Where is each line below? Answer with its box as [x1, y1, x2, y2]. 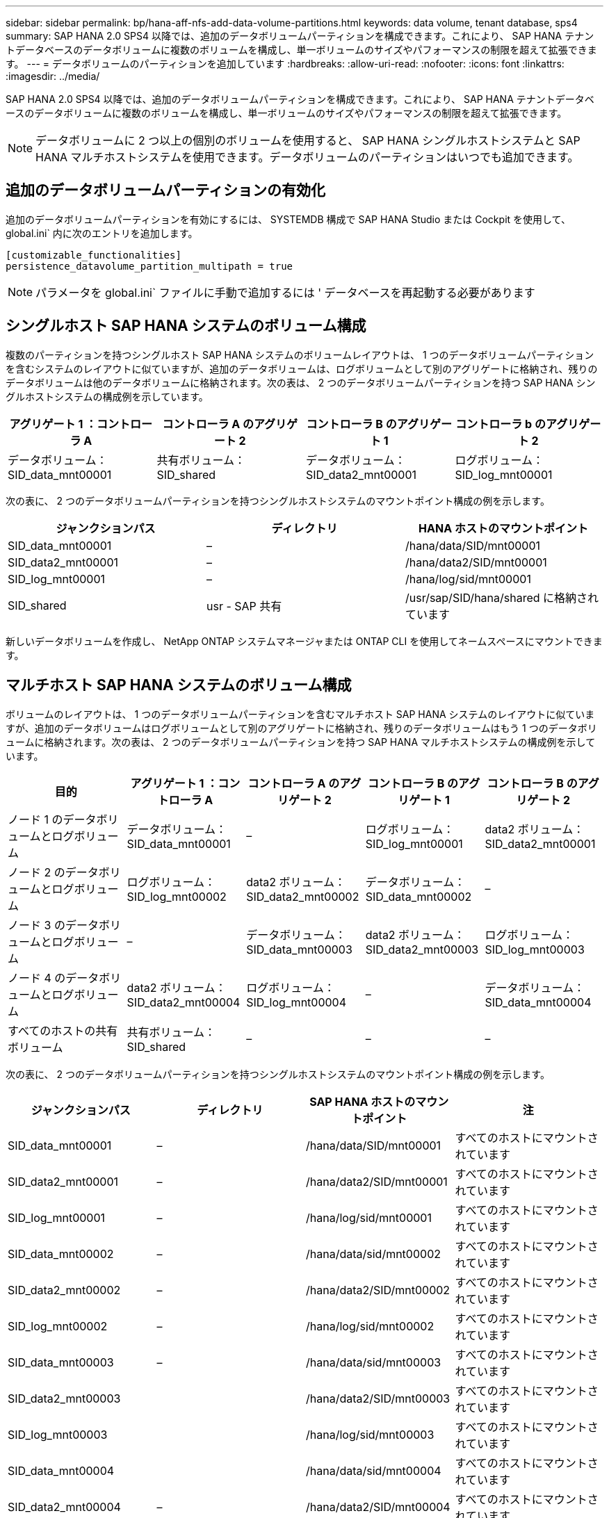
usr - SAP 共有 [206, 598, 282, 613]
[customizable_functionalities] [6, 249, 181, 261]
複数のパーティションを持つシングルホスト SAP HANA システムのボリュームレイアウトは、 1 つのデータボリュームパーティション [6, 348, 594, 361]
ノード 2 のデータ [8, 865, 99, 879]
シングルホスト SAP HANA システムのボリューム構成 [6, 317, 366, 335]
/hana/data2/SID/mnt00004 [306, 1499, 450, 1514]
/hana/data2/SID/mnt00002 [306, 1282, 450, 1297]
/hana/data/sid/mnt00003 [306, 1355, 441, 1369]
